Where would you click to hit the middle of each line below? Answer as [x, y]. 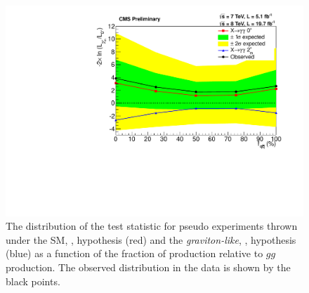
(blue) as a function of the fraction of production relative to [134, 253]
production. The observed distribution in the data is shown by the [148, 267]
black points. [33, 281]
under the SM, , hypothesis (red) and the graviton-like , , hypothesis [151, 239]
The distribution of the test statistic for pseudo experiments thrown [152, 226]
